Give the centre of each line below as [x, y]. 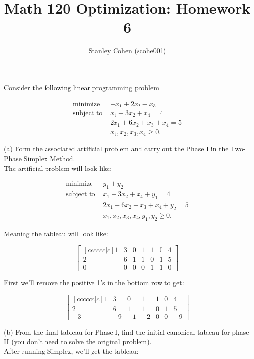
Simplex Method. [49, 158]
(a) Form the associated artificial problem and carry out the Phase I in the [116, 149]
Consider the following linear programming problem [81, 87]
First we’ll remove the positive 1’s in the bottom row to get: [94, 283]
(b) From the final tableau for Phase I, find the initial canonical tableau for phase [127, 331]
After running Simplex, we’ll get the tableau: [71, 351]
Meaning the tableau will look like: [56, 233]
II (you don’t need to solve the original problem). [78, 341]
